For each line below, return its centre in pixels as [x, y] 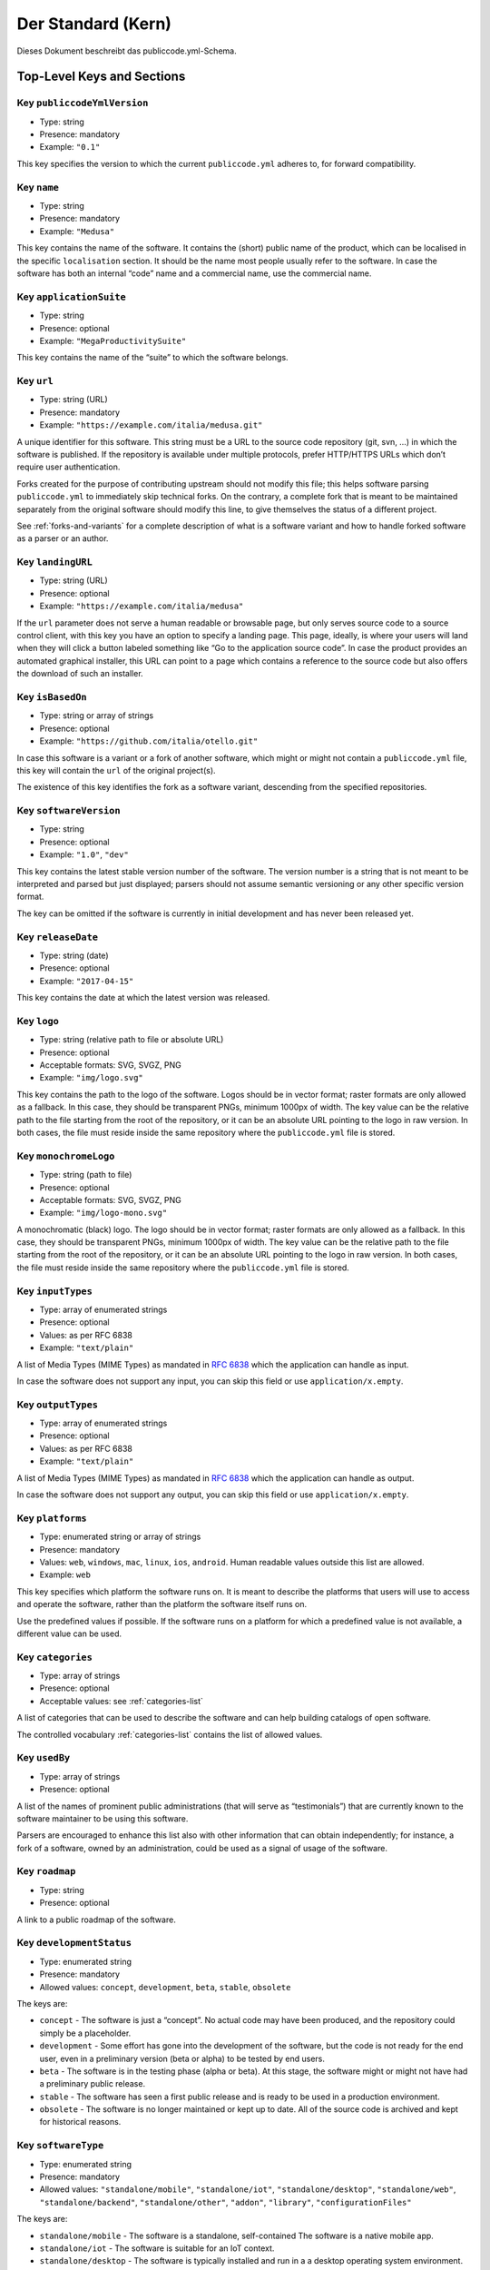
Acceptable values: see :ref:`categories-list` [122, 1701]
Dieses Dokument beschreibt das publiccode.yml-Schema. [127, 51]
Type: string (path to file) [86, 1175]
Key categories [54, 1657]
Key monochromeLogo [66, 1156]
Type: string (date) [74, 955]
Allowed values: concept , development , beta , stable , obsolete [165, 1987]
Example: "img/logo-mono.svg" [103, 1213]
